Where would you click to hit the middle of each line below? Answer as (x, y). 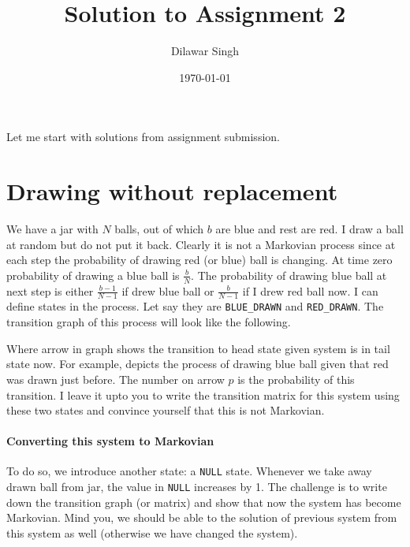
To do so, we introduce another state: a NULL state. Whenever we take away (189, 471)
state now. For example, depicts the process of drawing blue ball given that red (198, 364)
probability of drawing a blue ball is (93, 275)
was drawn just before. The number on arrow (116, 379)
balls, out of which (159, 229)
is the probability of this (296, 379)
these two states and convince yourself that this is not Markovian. (166, 410)
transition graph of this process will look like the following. (149, 322)
